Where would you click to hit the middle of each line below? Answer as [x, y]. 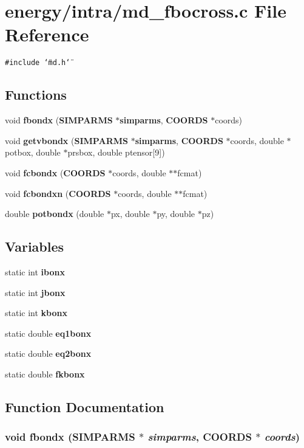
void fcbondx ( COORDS [55, 172]
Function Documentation [85, 406]
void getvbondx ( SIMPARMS [66, 140]
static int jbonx [35, 292]
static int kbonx [36, 313]
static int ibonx [35, 271]
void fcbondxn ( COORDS [58, 193]
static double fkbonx [45, 374]
